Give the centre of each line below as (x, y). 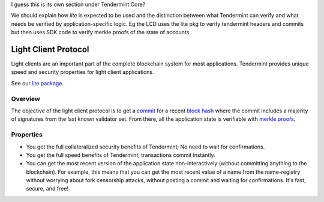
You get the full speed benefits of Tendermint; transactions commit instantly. (121, 155)
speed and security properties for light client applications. (82, 72)
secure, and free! (47, 189)
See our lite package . (37, 83)
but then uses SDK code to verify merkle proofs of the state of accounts (100, 32)
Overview (25, 99)
